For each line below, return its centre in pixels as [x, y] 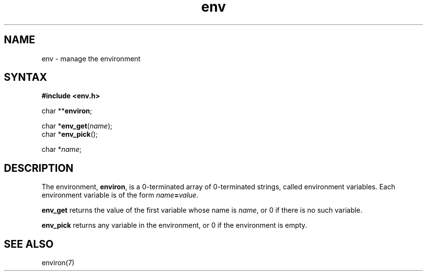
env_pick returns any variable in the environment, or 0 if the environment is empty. [174, 225]
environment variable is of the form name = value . [120, 195]
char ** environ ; [67, 111]
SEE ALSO [29, 244]
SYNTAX [26, 77]
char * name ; [62, 149]
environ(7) [58, 263]
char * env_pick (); [70, 134]
